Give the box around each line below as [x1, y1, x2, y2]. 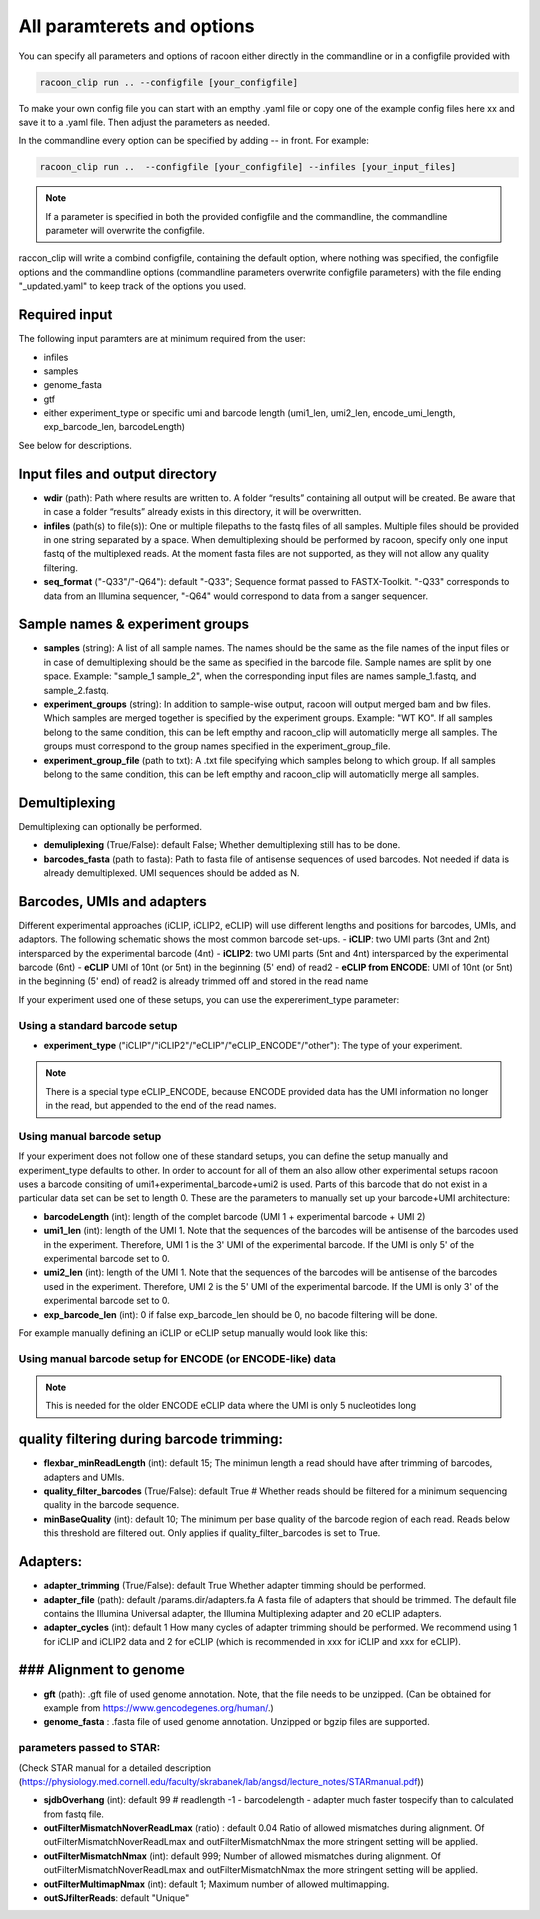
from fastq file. [43, 1808, 105, 1820]
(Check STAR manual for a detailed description [18, 1761, 212, 1774]
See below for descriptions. [18, 439, 132, 451]
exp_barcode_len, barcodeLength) [43, 421, 185, 433]
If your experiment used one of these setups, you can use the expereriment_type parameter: [18, 993, 400, 1005]
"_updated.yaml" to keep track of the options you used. [18, 280, 247, 292]
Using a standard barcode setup [18, 1018, 178, 1032]
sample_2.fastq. [43, 684, 109, 696]
